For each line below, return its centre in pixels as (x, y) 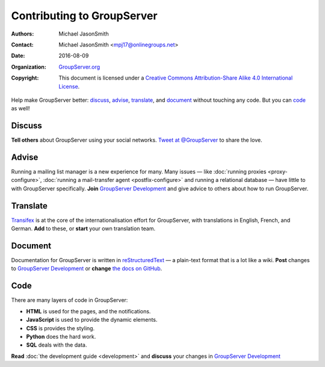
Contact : (23, 45)
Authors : (23, 34)
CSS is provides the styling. (60, 328)
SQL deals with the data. (57, 345)
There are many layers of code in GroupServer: (70, 300)
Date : (18, 56)
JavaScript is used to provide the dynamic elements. (92, 320)
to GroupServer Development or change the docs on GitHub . (87, 269)
